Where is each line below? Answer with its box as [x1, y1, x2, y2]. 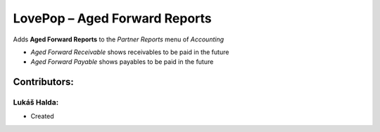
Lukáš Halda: [13, 98, 59, 107]
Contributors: [13, 76, 74, 88]
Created [30, 112, 54, 121]
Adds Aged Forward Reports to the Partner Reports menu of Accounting [13, 35, 224, 44]
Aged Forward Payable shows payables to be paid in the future [30, 58, 214, 66]
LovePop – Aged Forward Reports [13, 11, 213, 26]
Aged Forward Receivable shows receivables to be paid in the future [30, 48, 229, 56]
